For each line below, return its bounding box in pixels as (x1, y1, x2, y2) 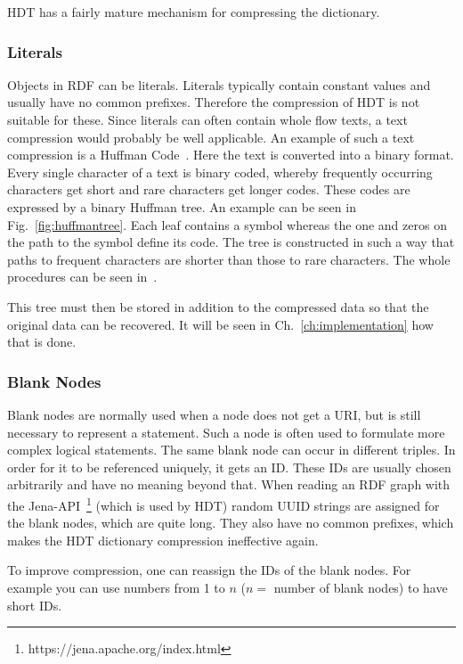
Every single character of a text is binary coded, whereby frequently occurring (7, 162, 433, 181)
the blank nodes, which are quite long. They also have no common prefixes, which (7, 513, 454, 532)
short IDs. (7, 595, 62, 614)
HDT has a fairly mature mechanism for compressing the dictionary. (7, 3, 380, 20)
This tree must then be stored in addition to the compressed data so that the (7, 297, 429, 316)
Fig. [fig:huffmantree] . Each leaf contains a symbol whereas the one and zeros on (7, 215, 447, 234)
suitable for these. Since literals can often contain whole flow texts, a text (7, 111, 408, 128)
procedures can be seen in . (7, 267, 158, 286)
